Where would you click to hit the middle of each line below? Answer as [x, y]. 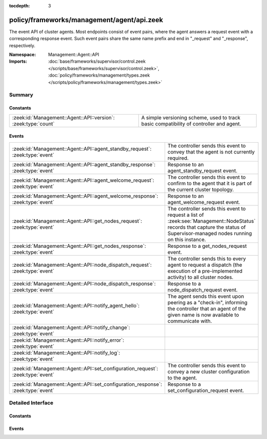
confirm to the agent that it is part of [210, 183]
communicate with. [190, 321]
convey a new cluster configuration [208, 371]
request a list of [186, 215]
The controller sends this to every [207, 258]
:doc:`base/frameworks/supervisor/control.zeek [97, 61]
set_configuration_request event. [206, 390]
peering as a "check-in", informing [207, 302]
